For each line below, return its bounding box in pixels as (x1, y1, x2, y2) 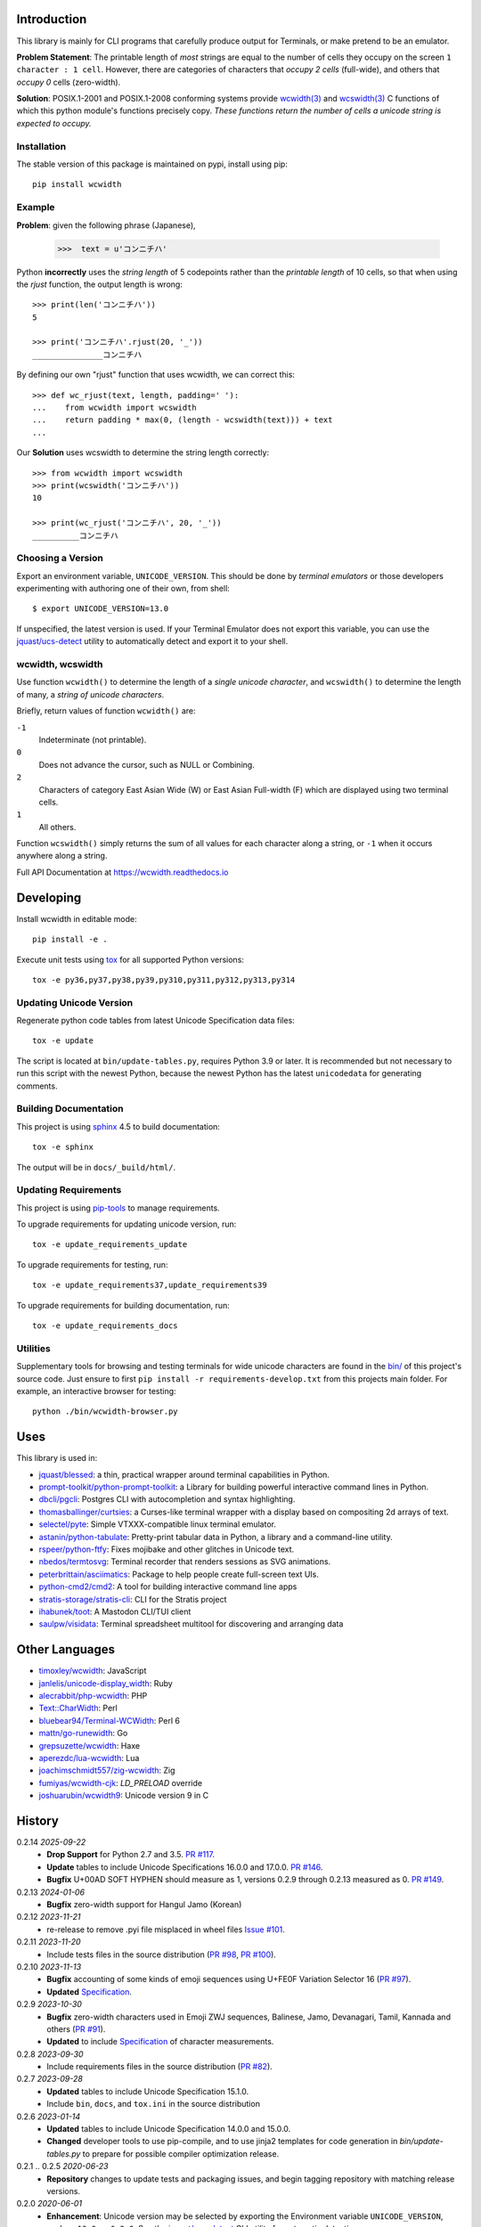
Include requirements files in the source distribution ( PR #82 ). (46, 2061, 273, 2072)
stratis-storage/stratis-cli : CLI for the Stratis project (38, 1594, 227, 1604)
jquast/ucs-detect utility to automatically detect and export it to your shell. (16, 636, 289, 647)
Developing (16, 890, 82, 905)
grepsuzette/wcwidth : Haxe (38, 1740, 141, 1750)
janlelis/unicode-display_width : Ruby (38, 1677, 173, 1688)
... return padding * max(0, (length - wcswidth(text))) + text (32, 415, 333, 425)
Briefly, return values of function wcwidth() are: (16, 706, 196, 716)
